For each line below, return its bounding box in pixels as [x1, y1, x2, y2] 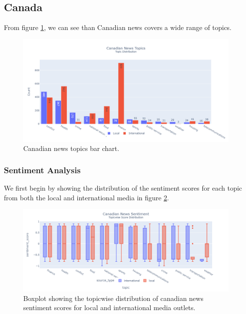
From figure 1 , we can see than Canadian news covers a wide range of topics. [4, 22, 232, 32]
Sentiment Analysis [4, 164, 81, 176]
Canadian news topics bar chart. [23, 143, 120, 153]
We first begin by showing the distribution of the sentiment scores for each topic [4, 183, 242, 193]
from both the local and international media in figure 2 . [4, 192, 169, 202]
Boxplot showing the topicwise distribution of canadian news [23, 293, 203, 303]
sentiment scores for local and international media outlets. [23, 302, 196, 313]
